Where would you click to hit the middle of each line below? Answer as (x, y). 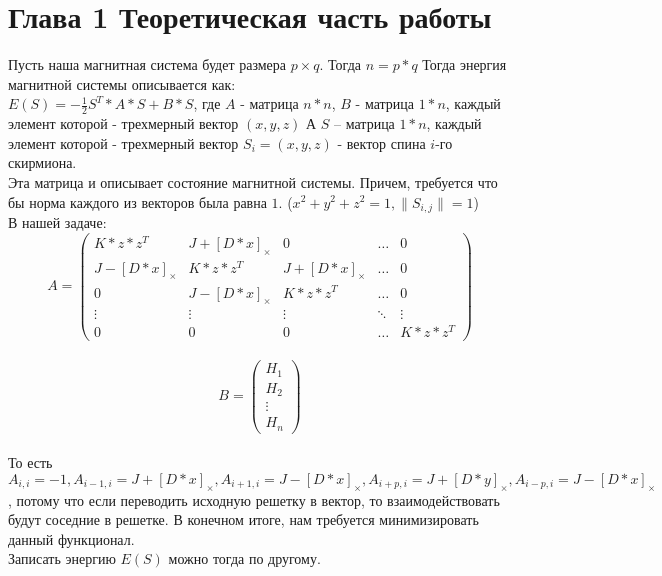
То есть (30, 462)
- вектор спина (381, 142)
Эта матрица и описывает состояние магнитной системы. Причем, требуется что (253, 181)
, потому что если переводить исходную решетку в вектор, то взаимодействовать (254, 499)
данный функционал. (71, 538)
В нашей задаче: (57, 221)
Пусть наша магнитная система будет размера (147, 64)
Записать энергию (62, 558)
